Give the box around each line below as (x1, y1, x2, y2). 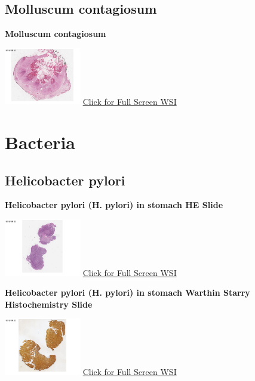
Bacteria (5, 130, 75, 154)
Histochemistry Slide (5, 298, 93, 310)
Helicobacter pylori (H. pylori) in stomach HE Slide (5, 199, 223, 211)
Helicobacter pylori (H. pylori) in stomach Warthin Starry (5, 286, 250, 299)
